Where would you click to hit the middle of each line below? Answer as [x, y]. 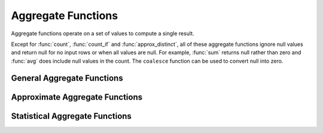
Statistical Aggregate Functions [71, 116]
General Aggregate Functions [67, 78]
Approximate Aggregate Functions [77, 97]
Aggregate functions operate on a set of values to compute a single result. [103, 33]
